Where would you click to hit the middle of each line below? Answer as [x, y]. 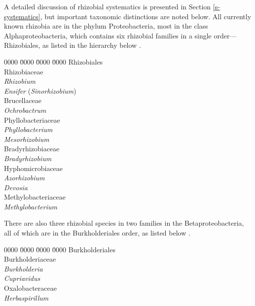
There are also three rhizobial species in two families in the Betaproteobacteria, [124, 223]
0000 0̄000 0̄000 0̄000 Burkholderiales [60, 249]
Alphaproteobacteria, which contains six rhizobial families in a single [108, 35]
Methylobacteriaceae [35, 197]
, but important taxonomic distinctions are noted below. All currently [146, 16]
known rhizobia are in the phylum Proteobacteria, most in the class [106, 26]
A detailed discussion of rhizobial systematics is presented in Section [108, 6]
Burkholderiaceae [30, 259]
